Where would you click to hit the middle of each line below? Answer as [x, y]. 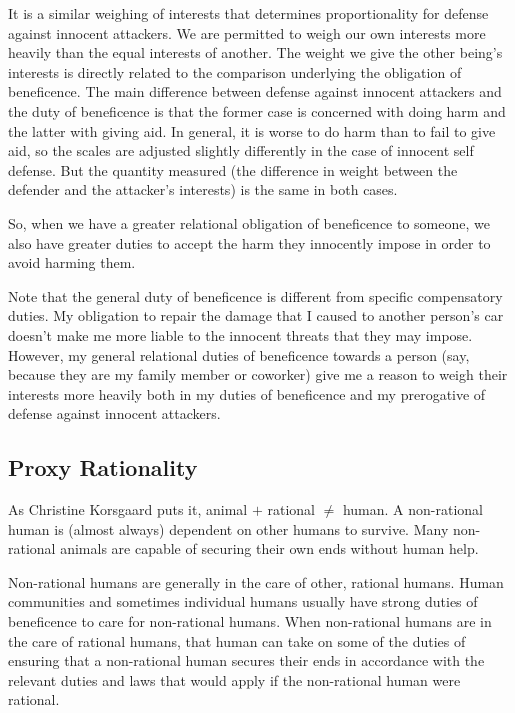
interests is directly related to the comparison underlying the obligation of [235, 71]
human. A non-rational [413, 509]
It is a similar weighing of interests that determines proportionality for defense [248, 13]
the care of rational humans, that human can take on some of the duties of [237, 640]
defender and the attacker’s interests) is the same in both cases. [203, 189]
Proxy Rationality [103, 467]
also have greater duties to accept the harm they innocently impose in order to [249, 242]
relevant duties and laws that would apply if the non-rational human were [234, 679]
